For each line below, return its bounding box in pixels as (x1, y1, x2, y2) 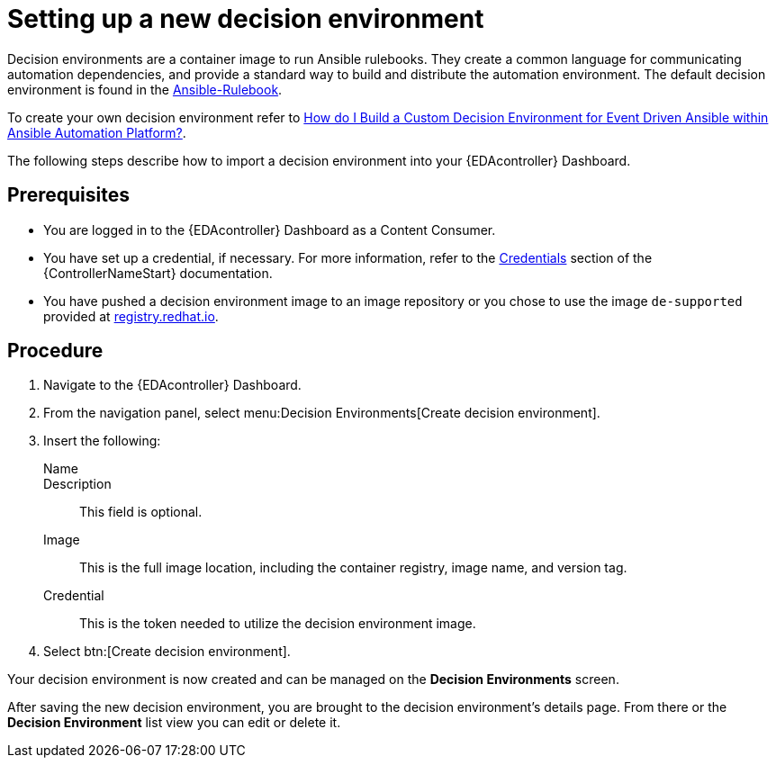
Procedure (7, 339, 104, 363)
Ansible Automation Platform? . (7, 124, 186, 140)
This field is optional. (79, 504, 203, 520)
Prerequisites (7, 184, 130, 207)
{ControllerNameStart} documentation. (43, 265, 273, 281)
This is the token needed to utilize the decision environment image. (79, 616, 476, 632)
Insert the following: (43, 433, 161, 449)
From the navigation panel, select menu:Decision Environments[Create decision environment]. (43, 405, 600, 421)
